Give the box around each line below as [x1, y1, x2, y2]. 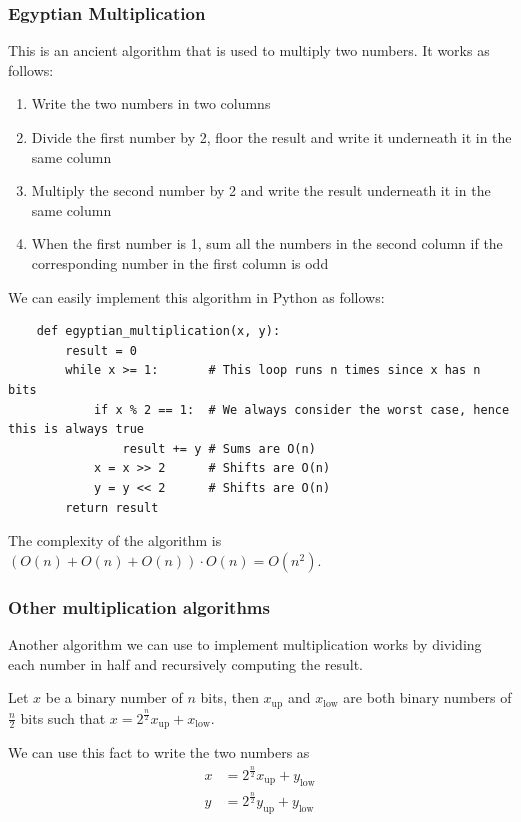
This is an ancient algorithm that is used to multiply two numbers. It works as [8, 40, 490, 61]
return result [65, 500, 159, 515]
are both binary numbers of [343, 687, 512, 708]
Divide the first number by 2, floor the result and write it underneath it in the [31, 127, 512, 147]
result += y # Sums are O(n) [122, 441, 316, 456]
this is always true [8, 422, 145, 437]
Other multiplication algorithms [8, 594, 270, 619]
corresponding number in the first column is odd [31, 252, 329, 273]
